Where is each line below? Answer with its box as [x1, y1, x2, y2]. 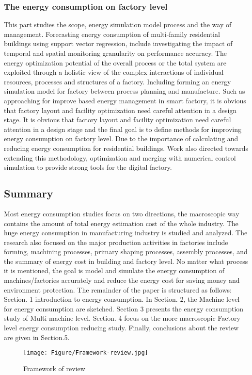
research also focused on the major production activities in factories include [4, 237, 228, 247]
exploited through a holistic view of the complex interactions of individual [4, 67, 224, 77]
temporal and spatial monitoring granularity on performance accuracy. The [4, 48, 227, 58]
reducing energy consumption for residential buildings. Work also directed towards [4, 143, 248, 153]
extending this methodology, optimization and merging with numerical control [4, 152, 236, 163]
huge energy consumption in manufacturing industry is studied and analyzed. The [4, 228, 248, 238]
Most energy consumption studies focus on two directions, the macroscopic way [4, 208, 239, 218]
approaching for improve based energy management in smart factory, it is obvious [4, 95, 246, 105]
